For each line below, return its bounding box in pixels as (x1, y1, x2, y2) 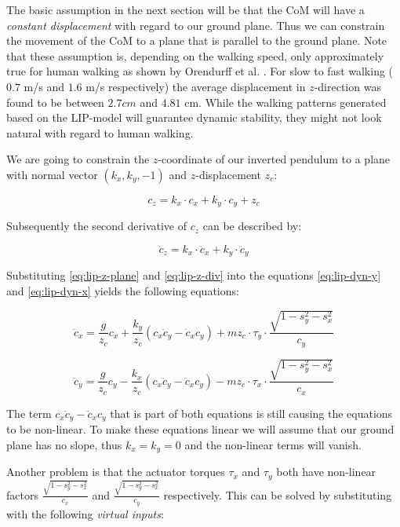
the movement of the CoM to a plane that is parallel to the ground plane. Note (6, 32, 387, 49)
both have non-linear (276, 463, 376, 480)
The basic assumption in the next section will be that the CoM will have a (6, 2, 365, 17)
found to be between (6, 93, 104, 110)
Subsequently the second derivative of (6, 218, 187, 234)
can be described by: (202, 218, 302, 234)
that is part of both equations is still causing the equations (110, 404, 393, 421)
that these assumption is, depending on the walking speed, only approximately (6, 47, 384, 64)
